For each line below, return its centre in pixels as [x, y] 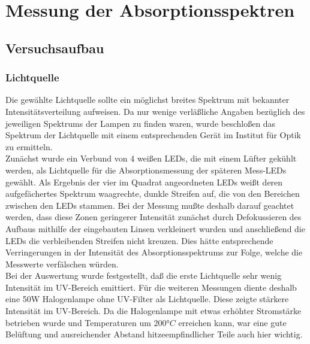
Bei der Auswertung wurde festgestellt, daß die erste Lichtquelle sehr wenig [144, 275]
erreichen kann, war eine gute [232, 322]
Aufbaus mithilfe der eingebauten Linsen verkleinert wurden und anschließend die [155, 228]
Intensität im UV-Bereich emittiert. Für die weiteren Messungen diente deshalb [151, 287]
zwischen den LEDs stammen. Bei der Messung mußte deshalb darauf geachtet [150, 205]
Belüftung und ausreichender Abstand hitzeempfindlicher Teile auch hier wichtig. [154, 334]
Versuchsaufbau [55, 48]
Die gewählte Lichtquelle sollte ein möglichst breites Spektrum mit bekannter [148, 100]
